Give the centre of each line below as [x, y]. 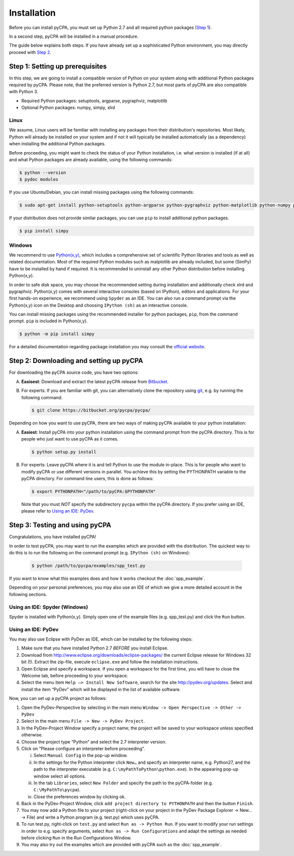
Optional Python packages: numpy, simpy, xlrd [68, 107]
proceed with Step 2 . [30, 52]
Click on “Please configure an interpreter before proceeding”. [83, 749]
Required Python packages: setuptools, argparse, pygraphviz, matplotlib [94, 101]
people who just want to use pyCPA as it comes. [70, 439]
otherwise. [32, 735]
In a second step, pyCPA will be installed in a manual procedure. [74, 36]
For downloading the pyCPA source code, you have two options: [74, 372]
